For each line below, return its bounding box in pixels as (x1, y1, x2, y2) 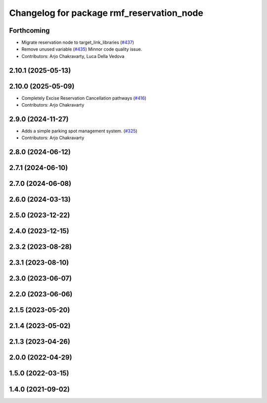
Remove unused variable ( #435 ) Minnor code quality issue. (21, 46, 142, 52)
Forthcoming (9, 26, 50, 35)
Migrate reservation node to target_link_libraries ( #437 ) (21, 40, 134, 46)
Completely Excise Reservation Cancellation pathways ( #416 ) (21, 95, 147, 101)
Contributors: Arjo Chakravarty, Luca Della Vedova (21, 53, 125, 59)
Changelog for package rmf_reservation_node (9, 7, 204, 18)
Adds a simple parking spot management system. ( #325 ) (21, 128, 138, 134)
